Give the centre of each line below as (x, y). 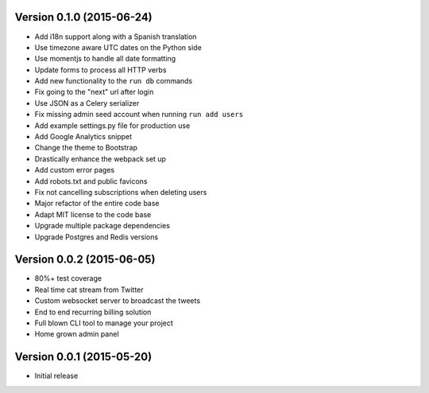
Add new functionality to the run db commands (114, 81)
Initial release (56, 376)
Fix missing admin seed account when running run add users (139, 115)
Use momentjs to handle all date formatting (105, 59)
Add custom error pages (75, 170)
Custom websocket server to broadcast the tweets (118, 301)
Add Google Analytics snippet (83, 137)
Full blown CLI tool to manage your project (104, 323)
